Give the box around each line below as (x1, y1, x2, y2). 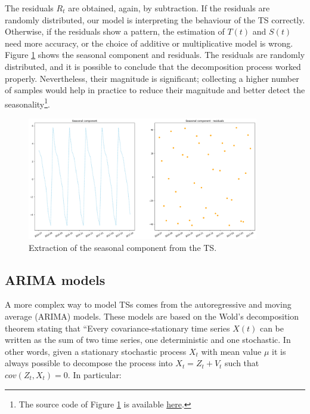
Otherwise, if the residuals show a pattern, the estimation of (5, 25, 225, 38)
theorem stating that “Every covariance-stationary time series (5, 321, 230, 334)
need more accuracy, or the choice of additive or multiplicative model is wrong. (5, 36, 293, 49)
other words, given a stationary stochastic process (5, 345, 187, 357)
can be (259, 321, 284, 334)
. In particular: (67, 368, 122, 381)
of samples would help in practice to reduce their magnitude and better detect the (5, 84, 305, 96)
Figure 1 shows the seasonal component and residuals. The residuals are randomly (5, 48, 305, 61)
